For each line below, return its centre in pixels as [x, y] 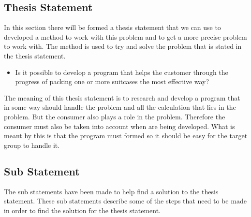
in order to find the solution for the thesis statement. [82, 210]
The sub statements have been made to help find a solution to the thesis [111, 191]
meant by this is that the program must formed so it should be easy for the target [126, 136]
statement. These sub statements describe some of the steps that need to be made [125, 201]
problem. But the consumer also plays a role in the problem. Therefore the [115, 116]
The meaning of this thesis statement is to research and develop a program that [122, 97]
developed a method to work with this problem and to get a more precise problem [125, 36]
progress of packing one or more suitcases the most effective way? [112, 81]
